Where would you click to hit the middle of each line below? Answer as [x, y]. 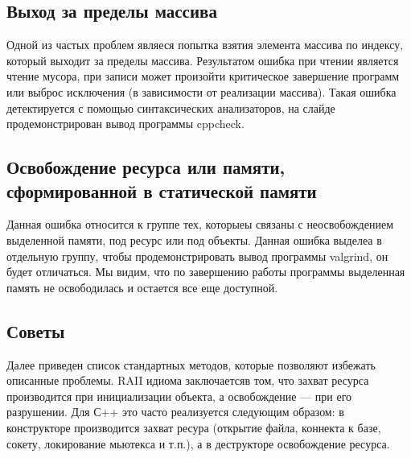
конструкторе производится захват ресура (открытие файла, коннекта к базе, [194, 427]
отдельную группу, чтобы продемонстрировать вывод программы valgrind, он [197, 256]
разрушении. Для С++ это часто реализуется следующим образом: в [175, 412]
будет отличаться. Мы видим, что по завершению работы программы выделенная [206, 272]
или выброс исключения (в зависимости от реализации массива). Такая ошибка [201, 91]
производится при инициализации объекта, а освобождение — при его [179, 396]
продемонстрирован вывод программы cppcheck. [125, 124]
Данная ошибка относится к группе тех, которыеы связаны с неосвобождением [200, 224]
